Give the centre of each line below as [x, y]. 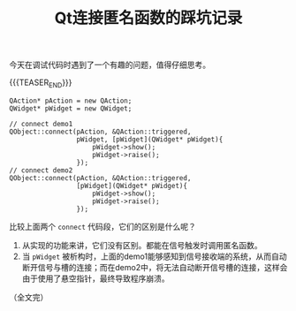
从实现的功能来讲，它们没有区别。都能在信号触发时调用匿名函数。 [142, 245]
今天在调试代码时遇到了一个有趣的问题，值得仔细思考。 [110, 65]
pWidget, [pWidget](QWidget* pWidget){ [150, 139]
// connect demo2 [41, 170]
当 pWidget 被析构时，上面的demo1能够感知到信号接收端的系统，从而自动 [154, 256]
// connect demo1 [41, 124]
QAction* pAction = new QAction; [71, 101]
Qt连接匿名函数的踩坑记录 [148, 18]
